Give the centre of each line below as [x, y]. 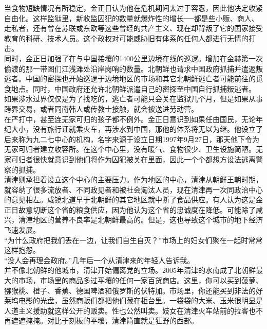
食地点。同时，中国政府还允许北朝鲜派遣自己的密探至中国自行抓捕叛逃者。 [130, 88]
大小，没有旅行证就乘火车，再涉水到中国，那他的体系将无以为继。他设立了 [137, 129]
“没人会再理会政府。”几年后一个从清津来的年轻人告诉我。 [99, 260]
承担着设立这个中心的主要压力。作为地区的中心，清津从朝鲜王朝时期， [144, 179]
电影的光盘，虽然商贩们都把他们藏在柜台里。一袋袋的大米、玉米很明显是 [140, 300]
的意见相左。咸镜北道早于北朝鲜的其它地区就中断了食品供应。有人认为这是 [130, 200]
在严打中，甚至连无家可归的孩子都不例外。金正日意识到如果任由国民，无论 [130, 119]
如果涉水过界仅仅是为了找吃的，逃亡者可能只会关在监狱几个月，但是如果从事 [133, 99]
